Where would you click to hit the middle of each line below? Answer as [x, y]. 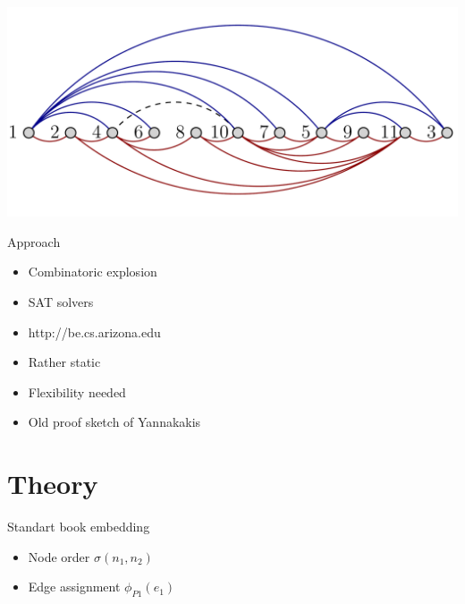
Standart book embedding [79, 527]
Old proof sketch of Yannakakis [114, 422]
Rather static [64, 362]
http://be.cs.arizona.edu [94, 332]
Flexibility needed [77, 391]
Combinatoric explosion [93, 272]
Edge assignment [74, 587]
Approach [34, 241]
